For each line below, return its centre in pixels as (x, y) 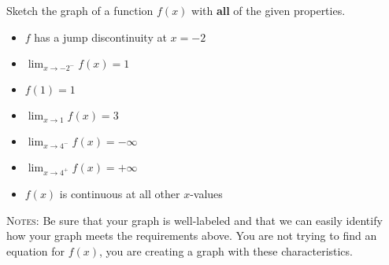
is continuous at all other (120, 193)
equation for (35, 250)
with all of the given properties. (269, 10)
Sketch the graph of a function (80, 10)
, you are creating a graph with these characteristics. (226, 250)
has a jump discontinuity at (100, 37)
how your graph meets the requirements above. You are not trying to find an (192, 236)
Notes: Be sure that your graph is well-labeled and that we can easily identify (194, 220)
